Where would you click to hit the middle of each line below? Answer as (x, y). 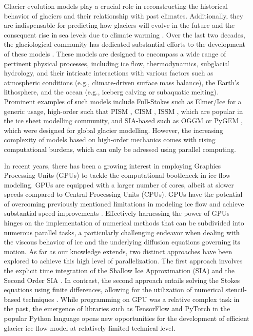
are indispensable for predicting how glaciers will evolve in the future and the (119, 25)
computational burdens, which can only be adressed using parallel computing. (120, 149)
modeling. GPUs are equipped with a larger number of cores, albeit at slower (119, 184)
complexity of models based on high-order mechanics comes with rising (110, 140)
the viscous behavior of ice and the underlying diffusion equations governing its (122, 242)
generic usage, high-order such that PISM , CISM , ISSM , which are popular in (124, 111)
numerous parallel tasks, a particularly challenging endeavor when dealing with (122, 232)
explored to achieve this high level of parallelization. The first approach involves (123, 261)
